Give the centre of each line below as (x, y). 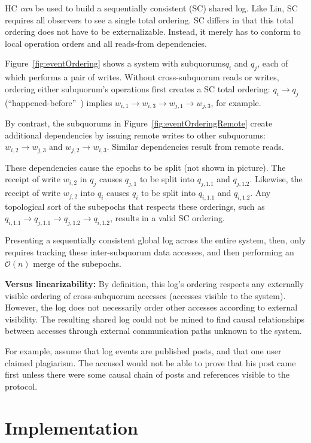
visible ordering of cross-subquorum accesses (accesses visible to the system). (145, 295)
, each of (273, 63)
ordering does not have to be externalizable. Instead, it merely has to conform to (153, 31)
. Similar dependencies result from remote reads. (195, 147)
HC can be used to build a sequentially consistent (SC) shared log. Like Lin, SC (151, 8)
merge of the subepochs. (77, 263)
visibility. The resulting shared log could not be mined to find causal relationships (155, 319)
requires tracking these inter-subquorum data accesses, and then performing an (150, 251)
